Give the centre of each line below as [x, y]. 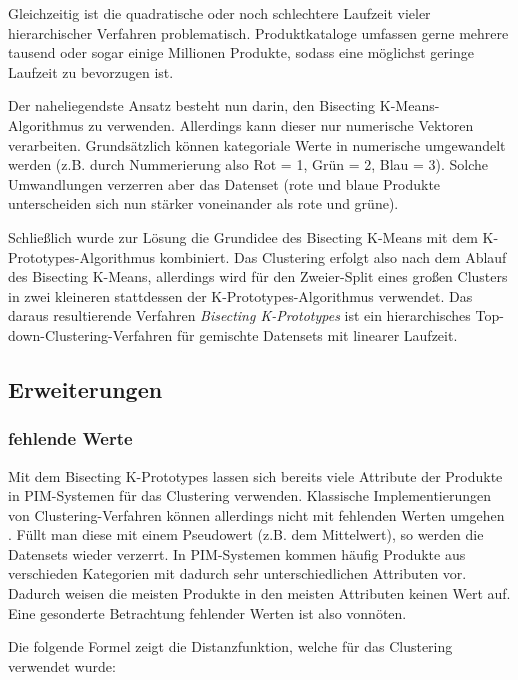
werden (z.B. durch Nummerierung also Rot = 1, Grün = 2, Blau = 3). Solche [248, 164]
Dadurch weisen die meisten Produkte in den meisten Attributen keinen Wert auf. [259, 593]
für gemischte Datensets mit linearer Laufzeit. [317, 334]
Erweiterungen [85, 388]
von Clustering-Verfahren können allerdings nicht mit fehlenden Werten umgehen [256, 514]
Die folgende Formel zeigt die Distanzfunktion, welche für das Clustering [230, 646]
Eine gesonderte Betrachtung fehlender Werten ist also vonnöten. [207, 612]
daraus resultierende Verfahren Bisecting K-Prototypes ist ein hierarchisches [239, 315]
